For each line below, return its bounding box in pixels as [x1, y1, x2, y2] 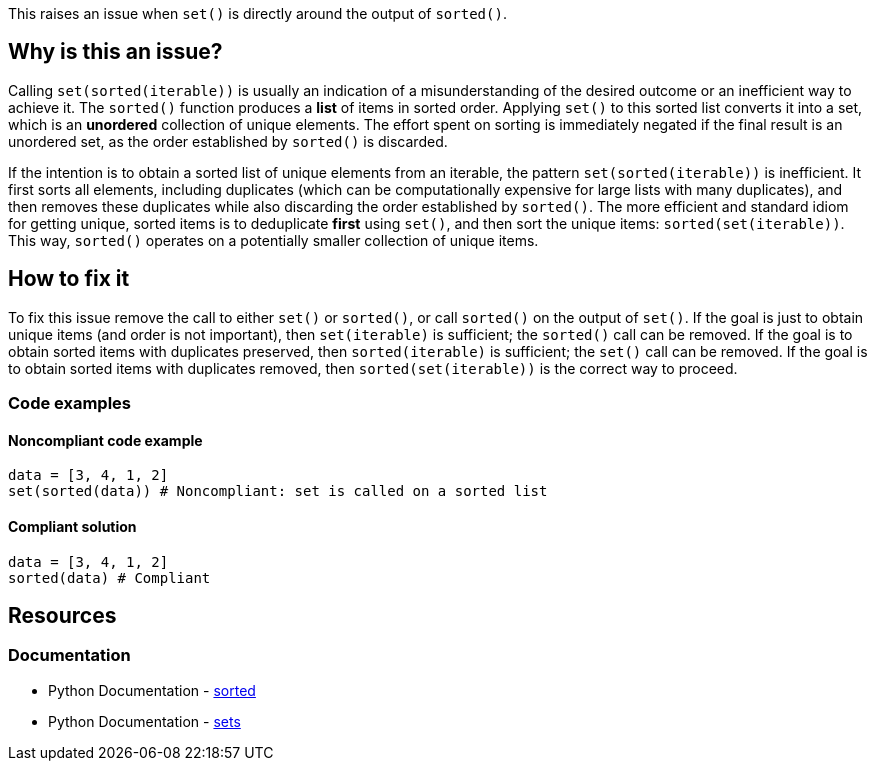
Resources [8, 602, 117, 628]
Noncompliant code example [8, 431, 203, 449]
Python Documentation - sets [48, 712, 241, 730]
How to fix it [8, 266, 130, 292]
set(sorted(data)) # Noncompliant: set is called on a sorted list [8, 483, 548, 500]
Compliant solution [8, 517, 137, 535]
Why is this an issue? [8, 39, 223, 65]
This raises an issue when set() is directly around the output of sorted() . [8, 5, 507, 22]
